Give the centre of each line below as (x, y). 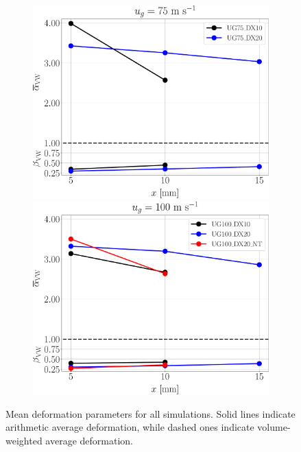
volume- (274, 427)
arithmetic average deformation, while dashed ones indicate (130, 427)
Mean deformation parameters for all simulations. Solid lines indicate (150, 413)
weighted (24, 440)
